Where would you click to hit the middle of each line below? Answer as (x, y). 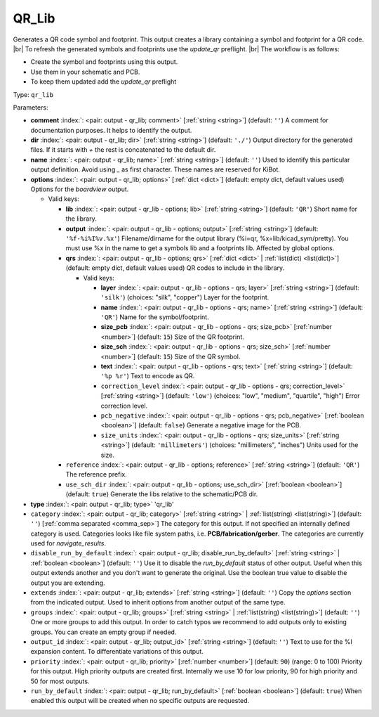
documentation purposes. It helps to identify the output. (111, 130)
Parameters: (31, 107)
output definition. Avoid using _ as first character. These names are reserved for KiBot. (155, 169)
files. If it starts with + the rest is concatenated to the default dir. (123, 150)
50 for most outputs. (60, 681)
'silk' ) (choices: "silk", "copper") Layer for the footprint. (185, 297)
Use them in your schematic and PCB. (85, 72)
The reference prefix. (97, 474)
